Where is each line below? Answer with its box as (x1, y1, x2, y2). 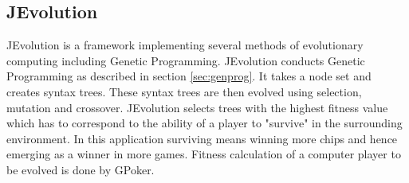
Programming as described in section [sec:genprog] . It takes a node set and (6, 68, 372, 84)
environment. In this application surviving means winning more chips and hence (6, 130, 398, 146)
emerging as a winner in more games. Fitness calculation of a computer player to (6, 146, 401, 162)
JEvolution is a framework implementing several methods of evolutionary (6, 37, 364, 53)
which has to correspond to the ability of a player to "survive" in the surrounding (6, 115, 403, 131)
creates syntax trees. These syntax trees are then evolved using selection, (6, 83, 362, 99)
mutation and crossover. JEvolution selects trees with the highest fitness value (6, 99, 388, 115)
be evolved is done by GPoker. (6, 161, 155, 177)
